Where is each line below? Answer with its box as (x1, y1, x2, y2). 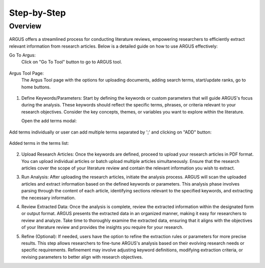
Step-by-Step (9, 7, 66, 18)
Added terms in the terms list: (9, 140, 69, 146)
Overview (9, 22, 42, 30)
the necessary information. (21, 194, 76, 201)
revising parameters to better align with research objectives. (21, 254, 143, 260)
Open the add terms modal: (21, 118, 77, 124)
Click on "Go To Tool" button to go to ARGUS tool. (21, 59, 122, 65)
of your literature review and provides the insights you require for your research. (21, 224, 184, 230)
